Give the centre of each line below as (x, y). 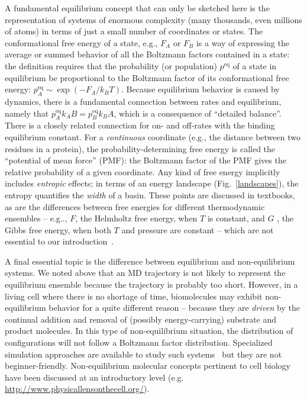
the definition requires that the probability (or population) (111, 65)
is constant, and (236, 218)
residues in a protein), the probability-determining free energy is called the (140, 148)
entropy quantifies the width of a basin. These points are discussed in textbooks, (150, 194)
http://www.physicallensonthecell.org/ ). (77, 389)
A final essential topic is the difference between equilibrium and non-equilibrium (150, 261)
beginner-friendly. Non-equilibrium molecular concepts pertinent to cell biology (148, 366)
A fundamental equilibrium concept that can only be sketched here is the (137, 8)
